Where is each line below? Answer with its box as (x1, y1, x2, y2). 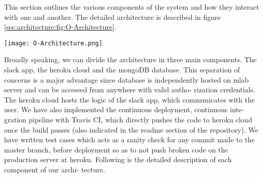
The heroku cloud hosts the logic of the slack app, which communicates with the (4, 94, 255, 105)
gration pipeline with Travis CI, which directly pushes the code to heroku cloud (4, 114, 252, 124)
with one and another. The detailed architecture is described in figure (4, 11, 221, 22)
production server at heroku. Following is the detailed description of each (4, 154, 232, 165)
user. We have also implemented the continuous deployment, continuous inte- (4, 104, 244, 115)
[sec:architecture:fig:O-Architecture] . (4, 21, 116, 32)
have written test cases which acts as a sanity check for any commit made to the (4, 134, 255, 145)
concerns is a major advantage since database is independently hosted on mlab (4, 74, 249, 85)
